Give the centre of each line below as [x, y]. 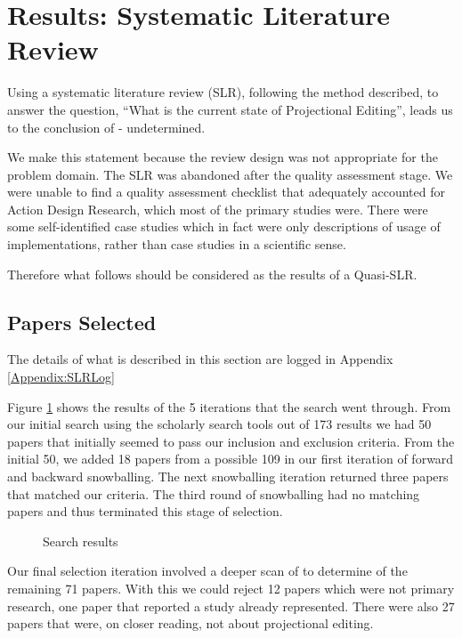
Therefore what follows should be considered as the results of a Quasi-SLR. [212, 274]
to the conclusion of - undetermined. [106, 127]
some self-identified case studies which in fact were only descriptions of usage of [224, 226]
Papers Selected [82, 322]
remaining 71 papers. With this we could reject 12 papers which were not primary [231, 588]
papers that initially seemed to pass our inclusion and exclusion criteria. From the [231, 441]
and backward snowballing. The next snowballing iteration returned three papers [228, 476]
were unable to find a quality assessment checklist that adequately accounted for [226, 192]
